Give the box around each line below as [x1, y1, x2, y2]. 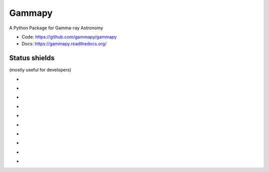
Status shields [9, 54, 55, 62]
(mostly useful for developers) [9, 67, 72, 73]
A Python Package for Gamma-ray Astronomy [9, 25, 103, 31]
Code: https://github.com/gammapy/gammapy [21, 34, 117, 40]
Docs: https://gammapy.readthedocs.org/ [21, 41, 107, 47]
